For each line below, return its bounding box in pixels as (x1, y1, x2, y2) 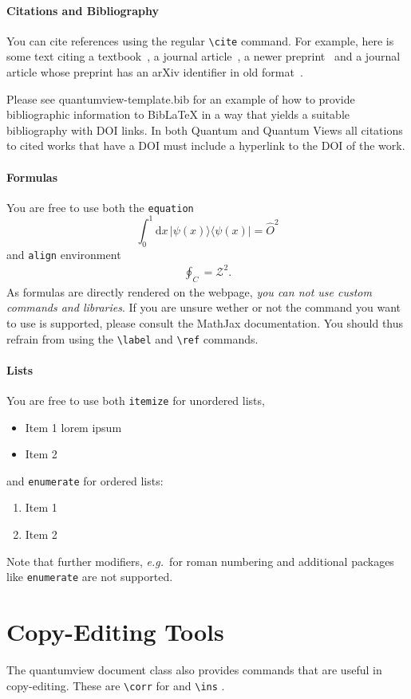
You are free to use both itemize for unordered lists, (6, 391, 265, 408)
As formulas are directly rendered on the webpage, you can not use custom (6, 283, 372, 300)
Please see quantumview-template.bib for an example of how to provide (6, 90, 355, 107)
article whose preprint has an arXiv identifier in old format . (6, 64, 303, 81)
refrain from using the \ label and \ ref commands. (6, 330, 259, 347)
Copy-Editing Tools (6, 615, 224, 648)
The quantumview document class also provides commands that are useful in (6, 662, 382, 678)
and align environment (6, 245, 121, 262)
